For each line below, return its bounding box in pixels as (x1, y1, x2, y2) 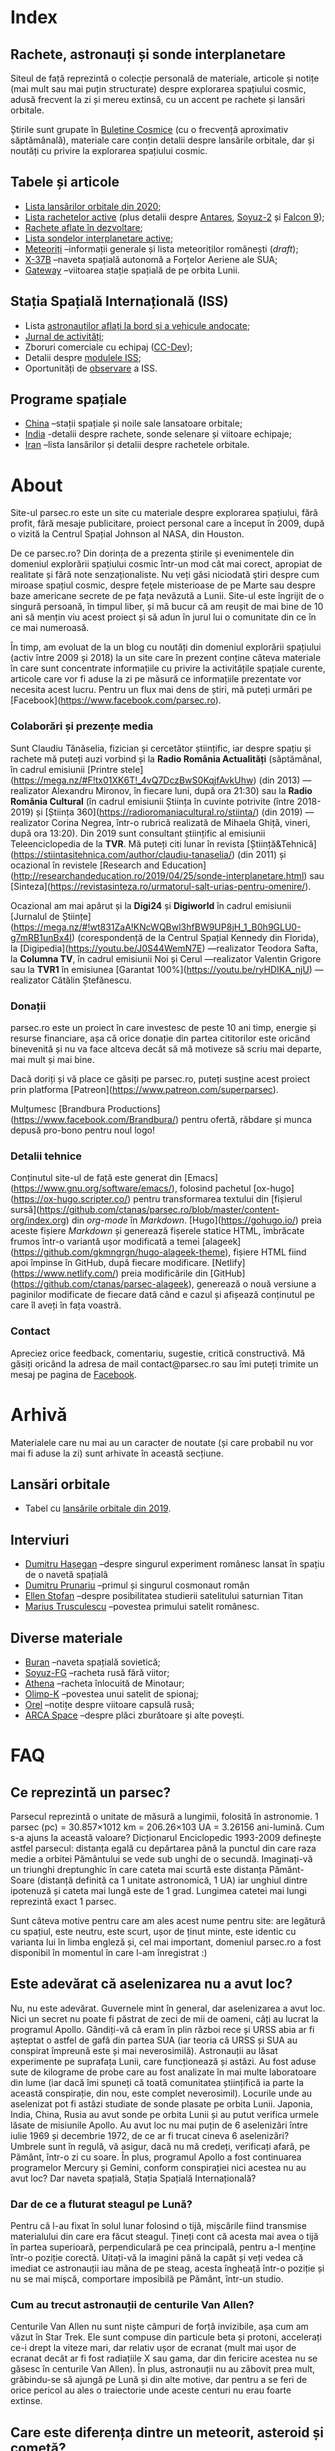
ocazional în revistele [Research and (10, 859, 160, 871)
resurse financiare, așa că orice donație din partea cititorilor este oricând (10, 1032, 311, 1044)
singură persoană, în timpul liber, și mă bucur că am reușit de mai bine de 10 (10, 601, 324, 613)
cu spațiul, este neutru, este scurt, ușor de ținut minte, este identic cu (10, 1925, 297, 1937)
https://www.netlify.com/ (13, 1267, 116, 1280)
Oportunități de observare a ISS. (24, 362, 158, 374)
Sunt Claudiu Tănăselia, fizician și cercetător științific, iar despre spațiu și (10, 742, 312, 754)
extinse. (10, 2395, 43, 2407)
